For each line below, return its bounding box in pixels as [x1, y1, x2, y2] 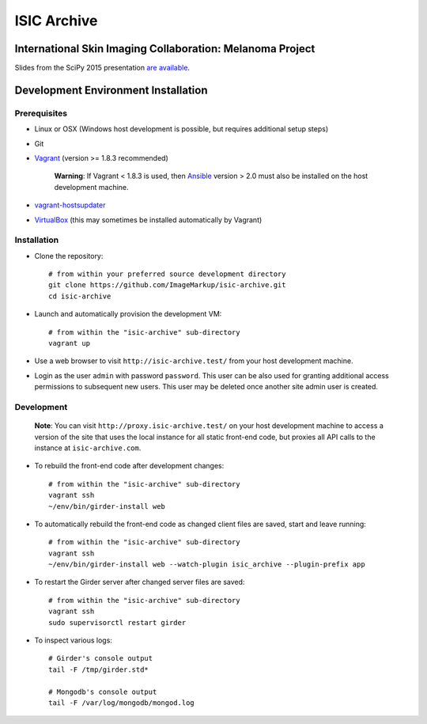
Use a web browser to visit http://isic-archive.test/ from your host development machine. [34, 356, 353, 366]
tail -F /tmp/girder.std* [48, 665, 149, 674]
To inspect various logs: [34, 635, 112, 645]
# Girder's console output [48, 654, 153, 663]
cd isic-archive [48, 291, 111, 301]
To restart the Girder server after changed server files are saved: [34, 578, 245, 587]
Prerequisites [14, 108, 67, 119]
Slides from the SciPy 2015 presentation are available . [14, 63, 190, 73]
